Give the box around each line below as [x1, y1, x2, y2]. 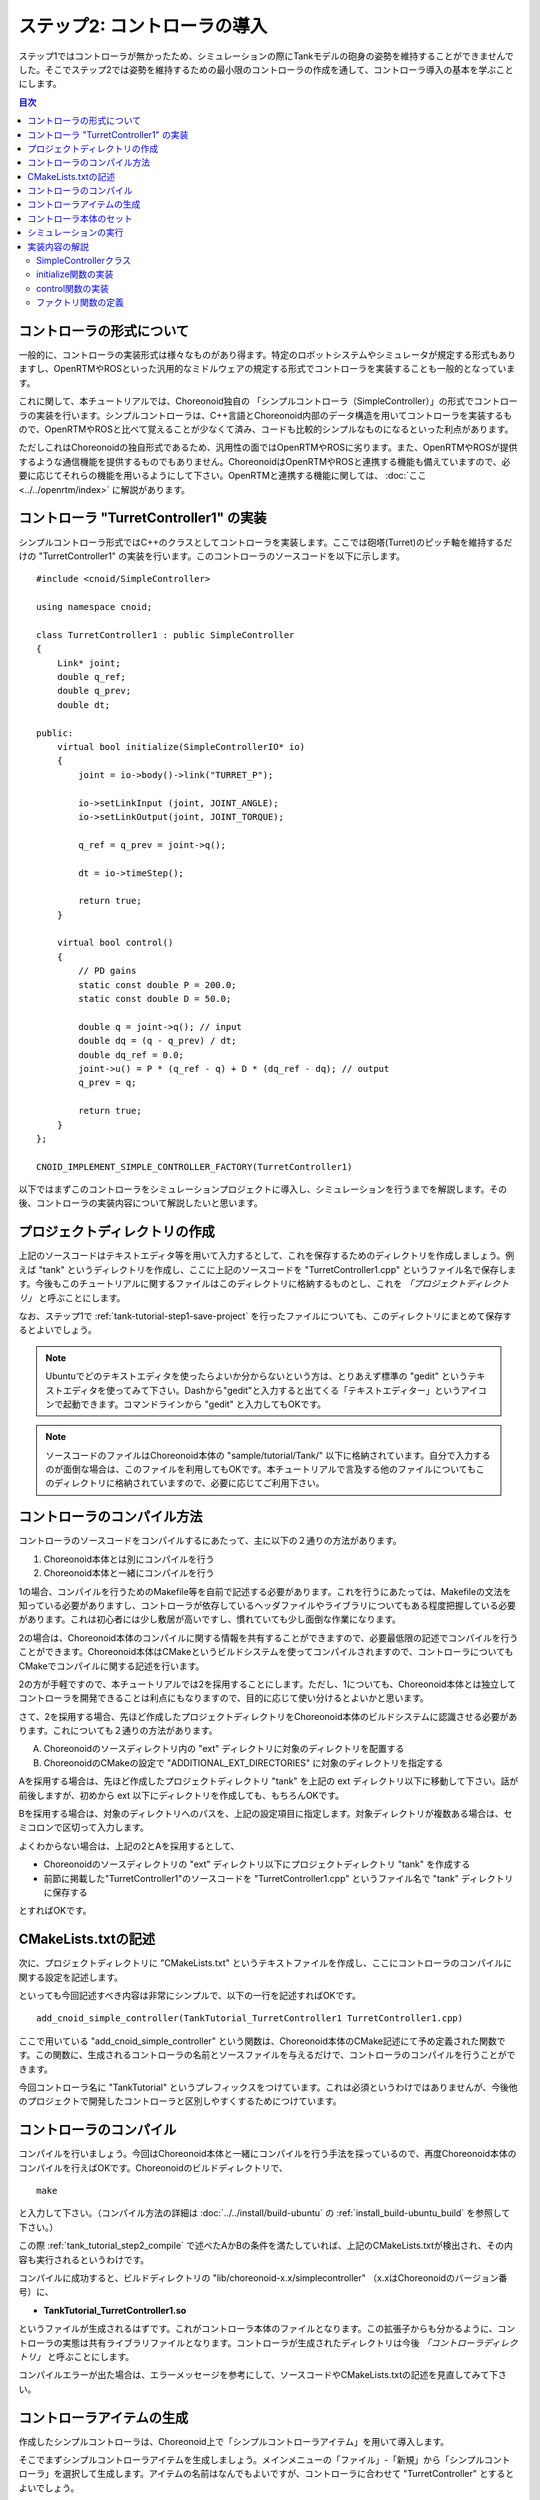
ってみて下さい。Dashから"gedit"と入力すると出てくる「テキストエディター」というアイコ [115, 1384, 487, 1396]
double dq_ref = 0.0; [78, 1049, 185, 1060]
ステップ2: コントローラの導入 [18, 15, 268, 37]
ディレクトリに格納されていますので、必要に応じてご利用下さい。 [53, 1477, 325, 1489]
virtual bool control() [56, 937, 174, 949]
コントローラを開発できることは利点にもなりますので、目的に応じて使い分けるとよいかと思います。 [18, 1692, 429, 1704]
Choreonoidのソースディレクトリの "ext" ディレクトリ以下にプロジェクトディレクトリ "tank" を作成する [43, 1858, 471, 1870]
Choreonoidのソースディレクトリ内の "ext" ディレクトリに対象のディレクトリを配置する [43, 1743, 405, 1755]
